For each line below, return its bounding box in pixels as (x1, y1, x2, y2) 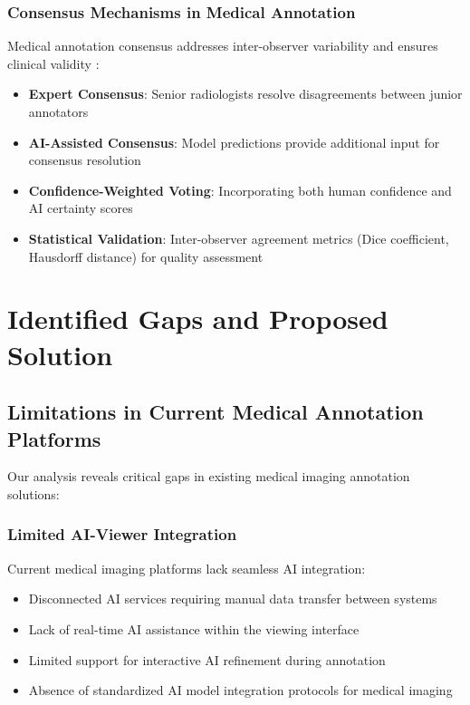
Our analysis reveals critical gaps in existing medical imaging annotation (7, 467, 410, 486)
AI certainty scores (28, 198, 133, 217)
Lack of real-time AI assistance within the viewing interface (28, 619, 360, 638)
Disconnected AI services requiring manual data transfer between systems (28, 589, 437, 608)
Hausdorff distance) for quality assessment (28, 246, 264, 266)
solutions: (7, 484, 60, 503)
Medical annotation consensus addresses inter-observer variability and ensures (7, 36, 438, 55)
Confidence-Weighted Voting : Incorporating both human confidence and (28, 180, 452, 199)
